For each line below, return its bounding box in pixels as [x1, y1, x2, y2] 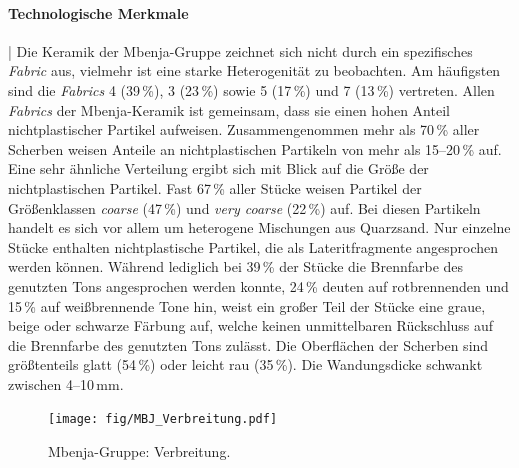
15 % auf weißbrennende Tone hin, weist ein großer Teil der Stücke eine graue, [8, 295, 486, 316]
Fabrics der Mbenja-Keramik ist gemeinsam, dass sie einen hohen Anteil [8, 99, 450, 120]
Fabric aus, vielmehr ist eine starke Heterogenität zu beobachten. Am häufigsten [8, 60, 501, 81]
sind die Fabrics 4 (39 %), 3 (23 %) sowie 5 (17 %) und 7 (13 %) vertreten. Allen [8, 79, 495, 100]
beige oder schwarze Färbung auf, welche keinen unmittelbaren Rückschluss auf [8, 315, 494, 336]
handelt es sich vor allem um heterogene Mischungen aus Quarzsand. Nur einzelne [8, 217, 511, 238]
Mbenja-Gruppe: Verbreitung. [48, 441, 231, 462]
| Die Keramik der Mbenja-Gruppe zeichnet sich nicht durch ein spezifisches [8, 40, 473, 61]
